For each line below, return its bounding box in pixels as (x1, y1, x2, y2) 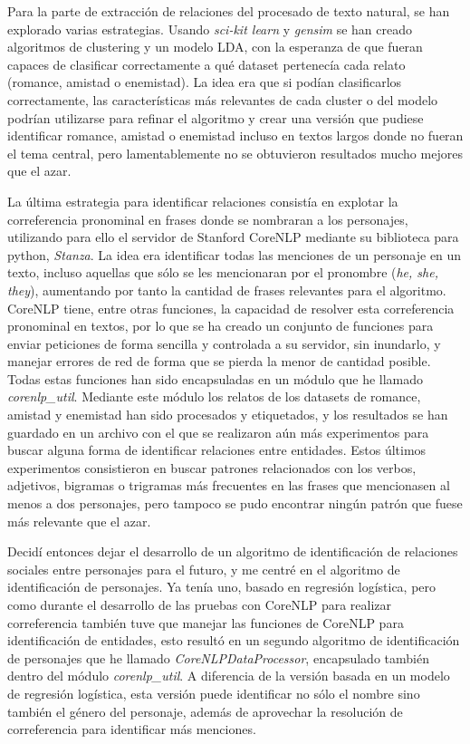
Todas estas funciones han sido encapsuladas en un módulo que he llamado (7, 369, 424, 388)
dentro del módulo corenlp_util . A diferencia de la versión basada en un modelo (7, 666, 450, 685)
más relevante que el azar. (7, 511, 151, 530)
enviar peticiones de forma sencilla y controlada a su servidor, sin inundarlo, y (7, 333, 441, 353)
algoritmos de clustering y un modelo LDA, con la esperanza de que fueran (7, 37, 423, 56)
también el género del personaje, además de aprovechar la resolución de (7, 701, 403, 720)
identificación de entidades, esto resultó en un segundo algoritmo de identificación (7, 631, 460, 650)
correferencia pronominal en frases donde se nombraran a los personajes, (7, 209, 408, 228)
